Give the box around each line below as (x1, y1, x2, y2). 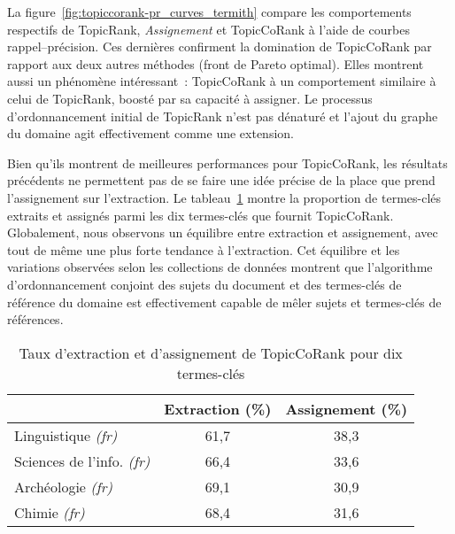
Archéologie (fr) (14, 476, 113, 497)
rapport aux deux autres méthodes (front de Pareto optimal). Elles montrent (7, 54, 424, 73)
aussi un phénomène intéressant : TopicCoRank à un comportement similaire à (7, 72, 436, 90)
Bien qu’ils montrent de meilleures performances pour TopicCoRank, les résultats (7, 153, 448, 172)
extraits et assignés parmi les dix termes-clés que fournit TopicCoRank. (7, 205, 394, 224)
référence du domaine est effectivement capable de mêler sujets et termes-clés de (7, 292, 442, 311)
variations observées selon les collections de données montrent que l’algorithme (7, 258, 433, 276)
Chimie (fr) (14, 501, 85, 522)
